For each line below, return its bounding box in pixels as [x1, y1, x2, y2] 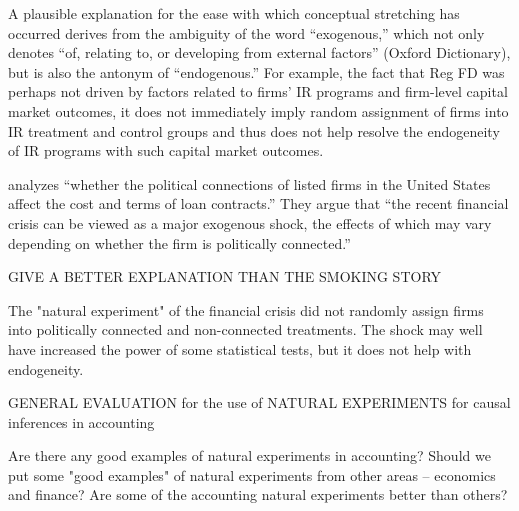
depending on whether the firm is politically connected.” [8, 232, 351, 253]
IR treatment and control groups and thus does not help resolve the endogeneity [8, 120, 500, 141]
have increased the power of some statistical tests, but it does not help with [8, 338, 472, 359]
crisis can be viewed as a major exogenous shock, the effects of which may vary [8, 212, 492, 233]
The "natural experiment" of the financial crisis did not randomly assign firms [8, 299, 484, 320]
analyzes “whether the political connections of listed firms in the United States [8, 173, 491, 194]
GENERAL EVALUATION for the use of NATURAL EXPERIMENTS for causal [8, 392, 511, 413]
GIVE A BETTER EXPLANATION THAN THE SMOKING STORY [8, 266, 442, 287]
